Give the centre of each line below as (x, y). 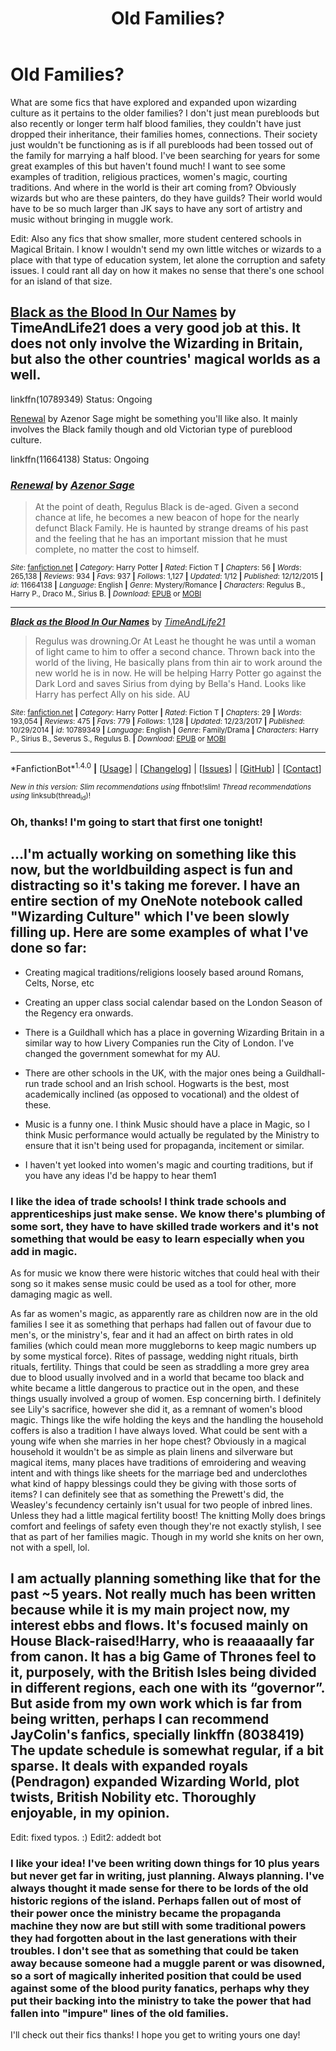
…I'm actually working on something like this (153, 854)
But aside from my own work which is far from (156, 1703)
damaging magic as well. (61, 1294)
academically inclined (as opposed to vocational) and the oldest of (162, 1094)
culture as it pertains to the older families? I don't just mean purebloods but (165, 113)
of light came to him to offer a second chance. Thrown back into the (175, 652)
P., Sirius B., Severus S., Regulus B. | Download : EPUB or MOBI (118, 739)
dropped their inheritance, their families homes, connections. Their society (164, 134)
